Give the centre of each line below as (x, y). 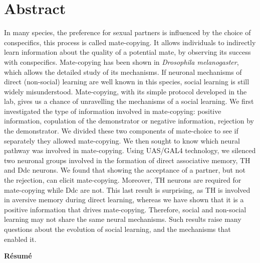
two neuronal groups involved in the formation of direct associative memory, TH (127, 160)
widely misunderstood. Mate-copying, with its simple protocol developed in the (125, 91)
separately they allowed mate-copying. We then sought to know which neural (122, 140)
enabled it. (20, 239)
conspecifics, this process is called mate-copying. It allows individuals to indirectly (130, 42)
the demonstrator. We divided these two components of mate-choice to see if (121, 131)
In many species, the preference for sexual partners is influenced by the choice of (127, 32)
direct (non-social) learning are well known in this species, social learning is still (127, 82)
